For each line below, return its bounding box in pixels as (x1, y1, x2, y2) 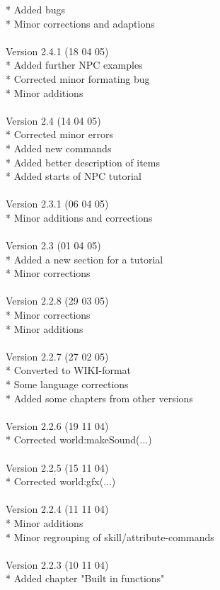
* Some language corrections (6, 377, 129, 392)
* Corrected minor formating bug (6, 71, 150, 86)
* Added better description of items (6, 154, 161, 169)
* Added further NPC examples (6, 57, 143, 72)
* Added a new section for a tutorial (6, 251, 163, 266)
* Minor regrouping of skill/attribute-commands (6, 529, 214, 544)
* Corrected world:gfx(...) (6, 474, 116, 489)
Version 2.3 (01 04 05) (6, 238, 101, 253)
